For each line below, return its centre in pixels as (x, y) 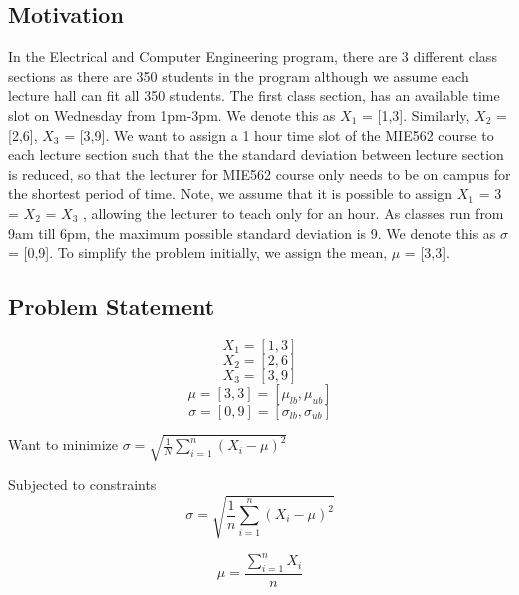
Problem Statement (111, 306)
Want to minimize (63, 444)
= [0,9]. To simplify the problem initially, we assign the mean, (198, 252)
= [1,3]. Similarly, (416, 114)
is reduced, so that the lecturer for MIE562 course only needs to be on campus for (259, 173)
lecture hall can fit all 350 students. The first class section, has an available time (254, 95)
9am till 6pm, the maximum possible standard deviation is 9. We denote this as (252, 232)
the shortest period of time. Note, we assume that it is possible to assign (230, 193)
